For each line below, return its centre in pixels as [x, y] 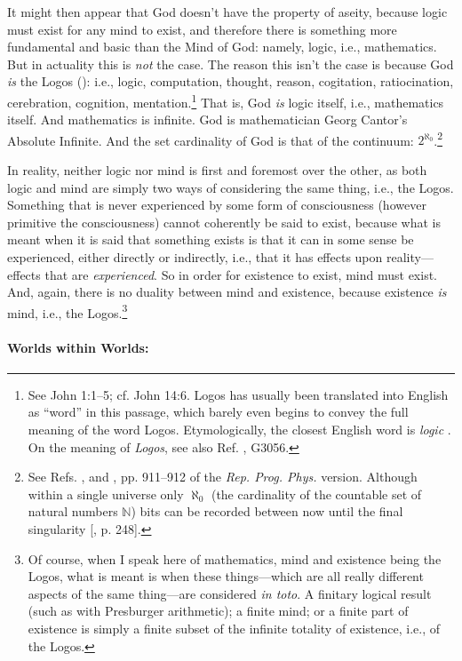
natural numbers [73, 511]
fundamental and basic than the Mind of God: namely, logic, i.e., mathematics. [222, 47]
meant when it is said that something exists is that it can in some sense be [211, 239]
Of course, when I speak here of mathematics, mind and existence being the [235, 558]
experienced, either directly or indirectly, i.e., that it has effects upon [195, 257]
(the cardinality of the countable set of [316, 494]
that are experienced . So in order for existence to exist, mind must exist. [241, 274]
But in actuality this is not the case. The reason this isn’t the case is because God [231, 64]
